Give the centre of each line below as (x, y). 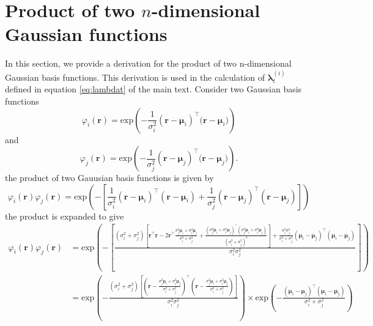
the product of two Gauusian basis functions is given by (109, 178)
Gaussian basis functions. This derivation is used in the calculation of (135, 77)
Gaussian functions (86, 34)
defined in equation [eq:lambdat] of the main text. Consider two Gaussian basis (153, 89)
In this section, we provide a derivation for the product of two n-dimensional (148, 63)
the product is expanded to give (65, 216)
